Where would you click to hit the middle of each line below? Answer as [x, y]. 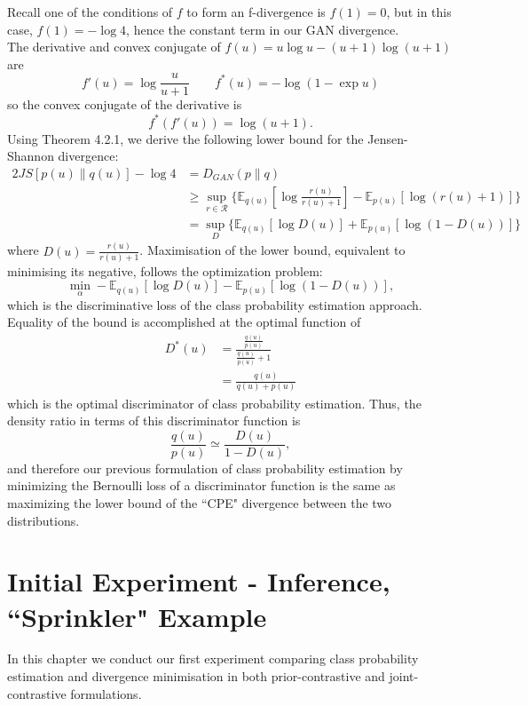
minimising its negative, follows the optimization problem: [165, 270]
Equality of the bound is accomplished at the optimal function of [184, 322]
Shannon [31, 156]
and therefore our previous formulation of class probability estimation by [205, 468]
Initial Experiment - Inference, [199, 581]
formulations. [106, 693]
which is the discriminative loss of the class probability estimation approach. [215, 304]
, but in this [419, 12]
